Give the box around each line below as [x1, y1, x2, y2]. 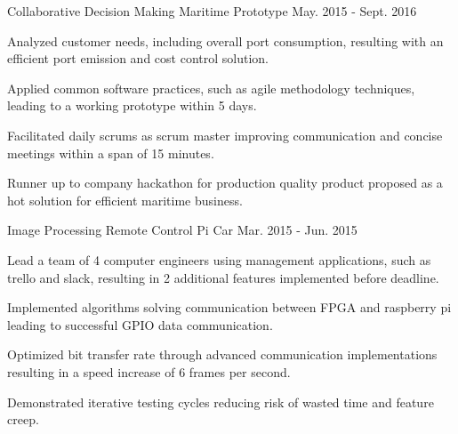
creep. [7, 410, 39, 429]
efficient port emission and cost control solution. [7, 49, 269, 68]
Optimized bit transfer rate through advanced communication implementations [7, 345, 438, 364]
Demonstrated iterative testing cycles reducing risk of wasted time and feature [7, 392, 434, 411]
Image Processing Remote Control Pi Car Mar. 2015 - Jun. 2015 [7, 221, 358, 239]
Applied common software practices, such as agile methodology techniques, [7, 78, 415, 97]
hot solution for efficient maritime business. [7, 190, 243, 209]
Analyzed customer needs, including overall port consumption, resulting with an [7, 31, 444, 50]
